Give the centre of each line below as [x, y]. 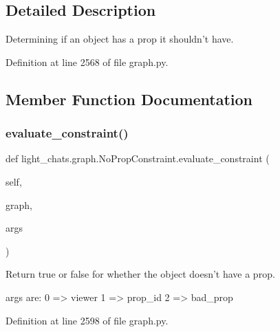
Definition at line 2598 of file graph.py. [87, 320]
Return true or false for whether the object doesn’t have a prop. [140, 274]
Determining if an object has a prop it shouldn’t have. [120, 39]
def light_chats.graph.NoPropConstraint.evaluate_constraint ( [138, 158]
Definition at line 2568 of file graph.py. [87, 62]
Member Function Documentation [129, 99]
